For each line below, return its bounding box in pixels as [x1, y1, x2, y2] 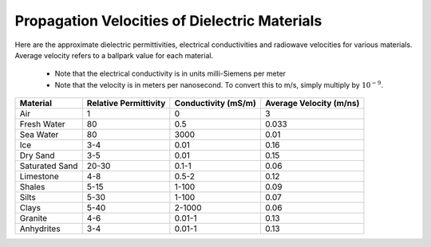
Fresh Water [19, 119, 65, 130]
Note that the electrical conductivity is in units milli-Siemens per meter [54, 69, 287, 79]
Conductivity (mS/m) [174, 98, 257, 109]
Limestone [19, 171, 59, 182]
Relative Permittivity [86, 98, 166, 109]
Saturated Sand [19, 160, 78, 171]
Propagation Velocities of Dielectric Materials [14, 12, 322, 29]
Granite [19, 213, 48, 224]
